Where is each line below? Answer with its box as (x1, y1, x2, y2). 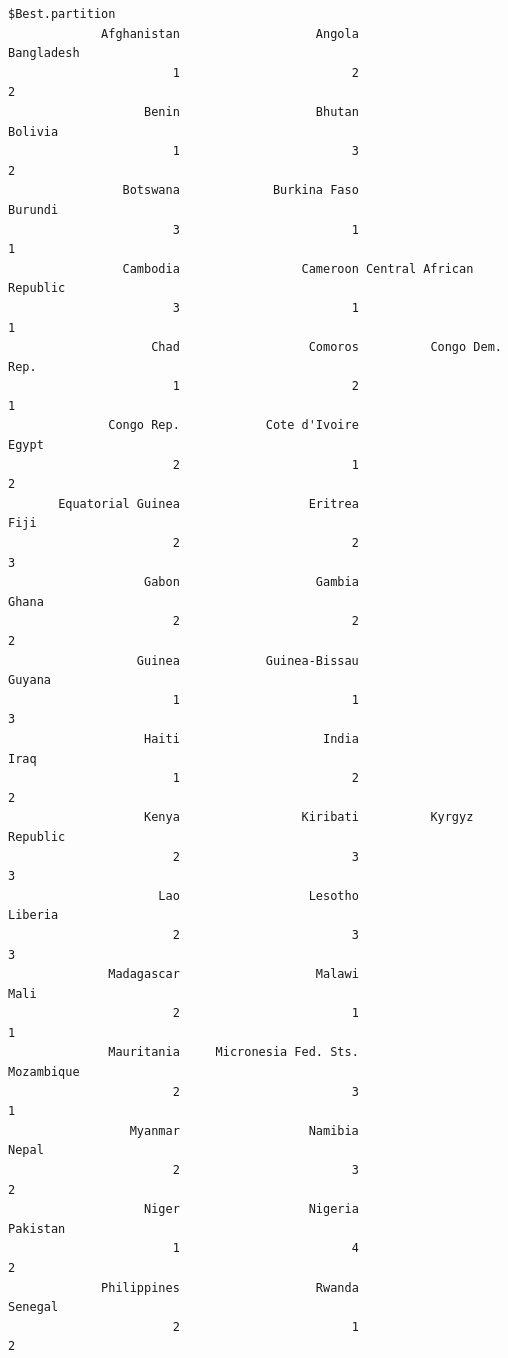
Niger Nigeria (144, 1202, 359, 1217)
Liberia (8, 908, 59, 923)
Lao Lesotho (158, 888, 359, 903)
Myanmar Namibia (129, 1123, 359, 1138)
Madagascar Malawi (108, 967, 359, 982)
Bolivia (8, 124, 59, 139)
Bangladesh (8, 46, 80, 61)
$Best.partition (8, 7, 116, 21)
